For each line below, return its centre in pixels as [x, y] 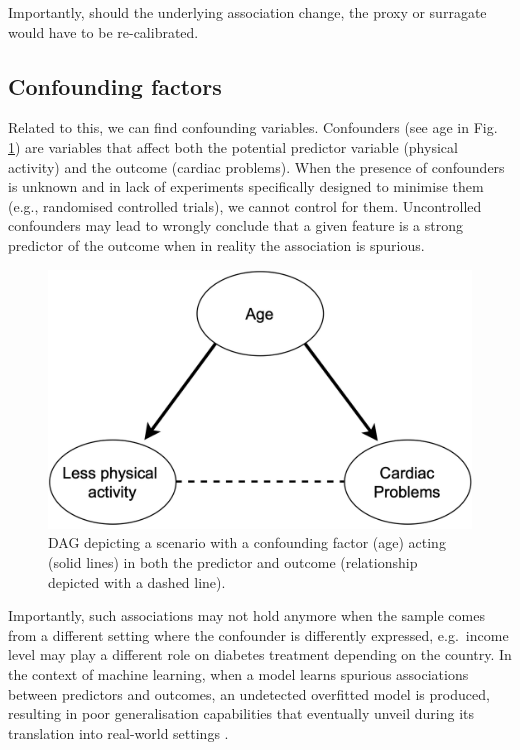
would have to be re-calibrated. [103, 31]
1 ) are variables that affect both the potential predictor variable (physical [233, 146]
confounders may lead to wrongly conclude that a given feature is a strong [235, 225]
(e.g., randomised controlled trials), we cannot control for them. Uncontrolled [245, 205]
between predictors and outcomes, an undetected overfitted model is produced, [249, 693]
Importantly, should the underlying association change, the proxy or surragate [247, 12]
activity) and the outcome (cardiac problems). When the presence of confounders [256, 166]
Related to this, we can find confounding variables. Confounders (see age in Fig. [253, 127]
